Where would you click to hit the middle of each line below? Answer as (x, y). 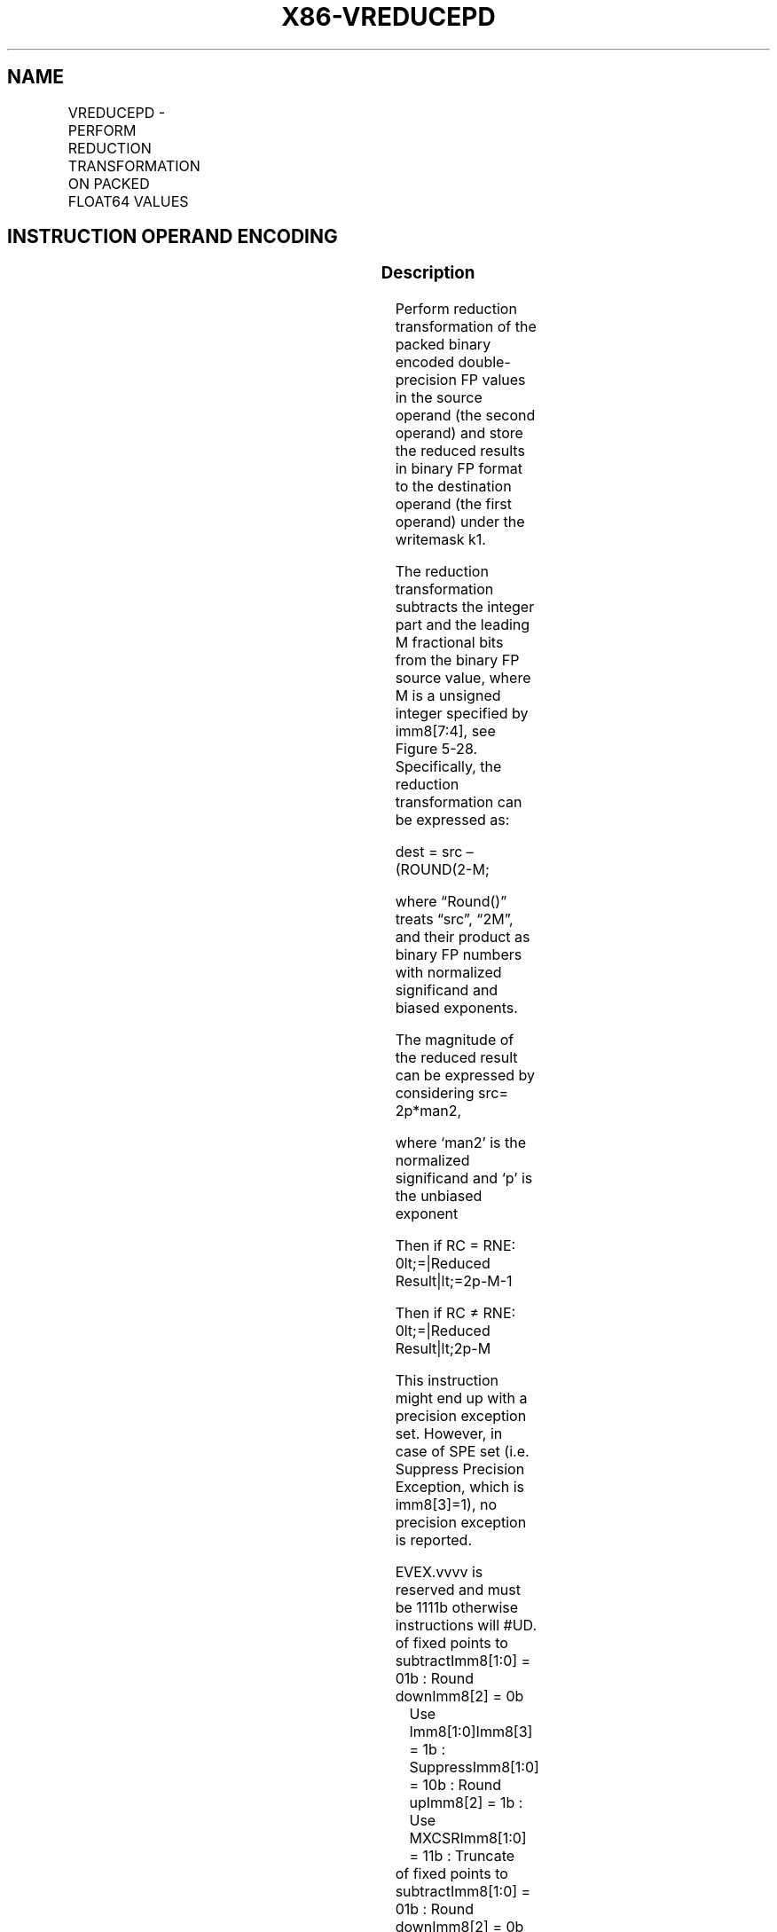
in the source (439, 398)
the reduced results (460, 451)
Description (428, 273)
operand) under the (460, 522)
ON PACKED (109, 183)
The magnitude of (455, 1040)
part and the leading (463, 625)
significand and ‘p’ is (464, 1178)
